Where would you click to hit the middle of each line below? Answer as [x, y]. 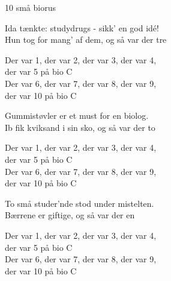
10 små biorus [30, 7]
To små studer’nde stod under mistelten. [79, 203]
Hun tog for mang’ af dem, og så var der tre [86, 39]
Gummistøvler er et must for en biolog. [77, 115]
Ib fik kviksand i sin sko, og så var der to [80, 127]
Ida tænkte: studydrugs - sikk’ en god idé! [82, 27]
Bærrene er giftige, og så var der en [70, 215]
